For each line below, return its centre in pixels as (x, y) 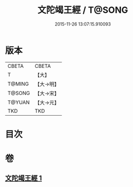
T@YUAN (19, 102)
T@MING (18, 84)
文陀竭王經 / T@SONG (83, 10)
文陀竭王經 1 (24, 178)
